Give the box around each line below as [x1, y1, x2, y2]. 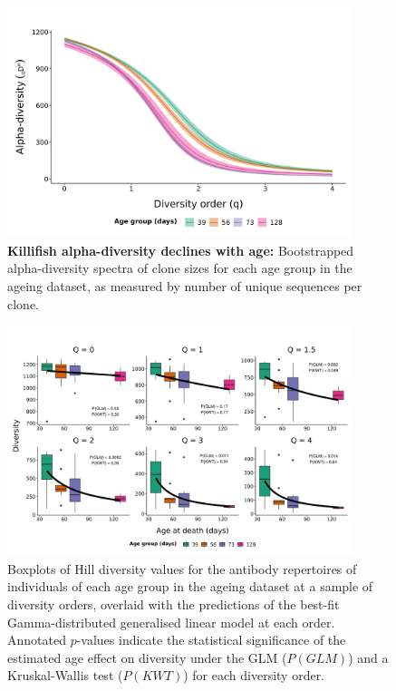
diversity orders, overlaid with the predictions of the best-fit [7, 595, 340, 614]
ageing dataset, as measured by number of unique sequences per [7, 276, 362, 295]
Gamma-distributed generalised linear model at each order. [7, 612, 335, 631]
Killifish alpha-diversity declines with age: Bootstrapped [7, 240, 354, 259]
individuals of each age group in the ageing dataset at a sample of [7, 577, 373, 596]
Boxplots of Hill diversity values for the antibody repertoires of [7, 559, 357, 578]
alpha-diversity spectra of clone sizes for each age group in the [7, 258, 353, 277]
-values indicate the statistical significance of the [76, 630, 346, 649]
